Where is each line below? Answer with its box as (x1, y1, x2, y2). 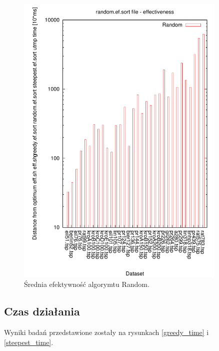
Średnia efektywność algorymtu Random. (24, 279, 149, 289)
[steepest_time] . (4, 336, 53, 347)
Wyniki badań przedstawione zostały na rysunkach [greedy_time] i (4, 327, 209, 337)
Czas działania (4, 303, 80, 319)
